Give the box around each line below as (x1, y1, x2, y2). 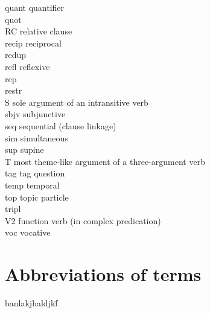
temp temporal (5, 178, 60, 191)
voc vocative (5, 226, 51, 239)
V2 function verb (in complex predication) (5, 214, 161, 227)
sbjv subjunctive (5, 108, 66, 120)
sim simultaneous (5, 131, 68, 144)
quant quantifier (5, 1, 65, 13)
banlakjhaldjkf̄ (5, 297, 58, 309)
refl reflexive (5, 60, 50, 73)
